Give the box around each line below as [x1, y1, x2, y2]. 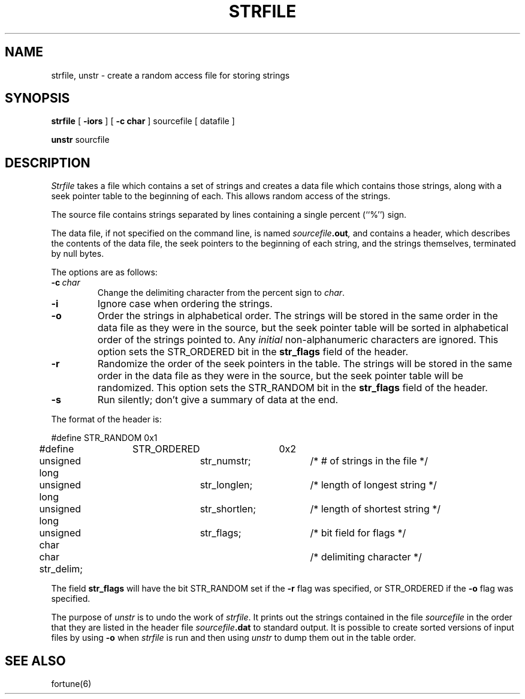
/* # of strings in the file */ [310, 455, 428, 467]
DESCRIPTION [5, 155, 90, 170]
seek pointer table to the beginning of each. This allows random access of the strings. [51, 191, 391, 202]
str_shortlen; [200, 503, 257, 515]
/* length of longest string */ [310, 479, 437, 491]
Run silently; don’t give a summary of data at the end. [97, 394, 339, 406]
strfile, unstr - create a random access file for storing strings [51, 70, 290, 80]
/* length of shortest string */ [310, 503, 440, 515]
